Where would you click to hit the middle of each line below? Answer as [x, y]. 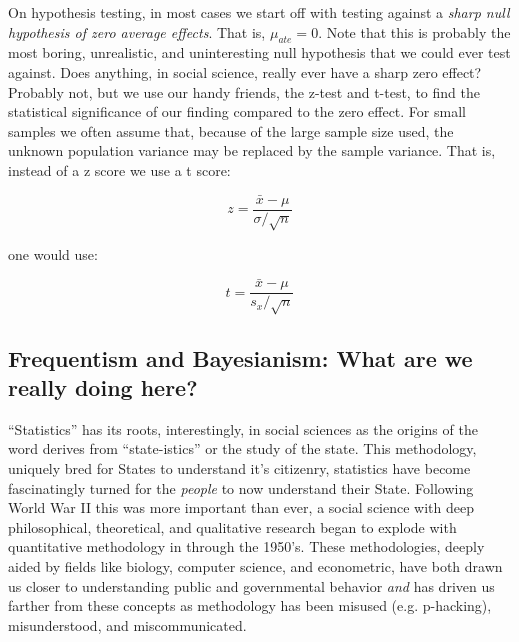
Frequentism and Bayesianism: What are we [240, 357]
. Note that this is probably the [414, 31]
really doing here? [103, 387]
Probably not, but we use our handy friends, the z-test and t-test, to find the [244, 91]
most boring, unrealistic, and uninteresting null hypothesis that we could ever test [259, 52]
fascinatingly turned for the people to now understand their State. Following [241, 487]
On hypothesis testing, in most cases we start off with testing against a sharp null [259, 12]
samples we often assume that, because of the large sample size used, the [231, 130]
